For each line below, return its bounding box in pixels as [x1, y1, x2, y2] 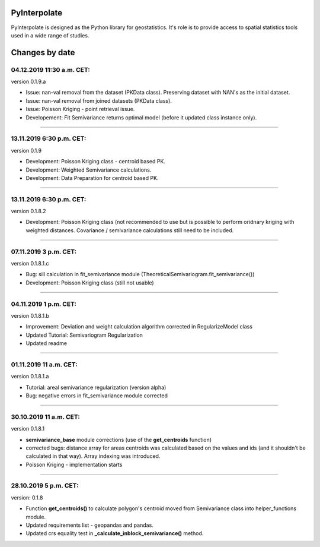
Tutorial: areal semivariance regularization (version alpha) [25, 384, 167, 391]
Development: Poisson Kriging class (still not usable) [25, 279, 154, 286]
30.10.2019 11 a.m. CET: [11, 413, 80, 421]
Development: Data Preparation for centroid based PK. [25, 174, 159, 181]
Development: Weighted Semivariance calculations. [25, 166, 152, 173]
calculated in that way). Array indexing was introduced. [25, 453, 161, 460]
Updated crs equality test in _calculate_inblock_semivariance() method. [25, 530, 204, 537]
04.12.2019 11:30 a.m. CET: [11, 65, 90, 74]
